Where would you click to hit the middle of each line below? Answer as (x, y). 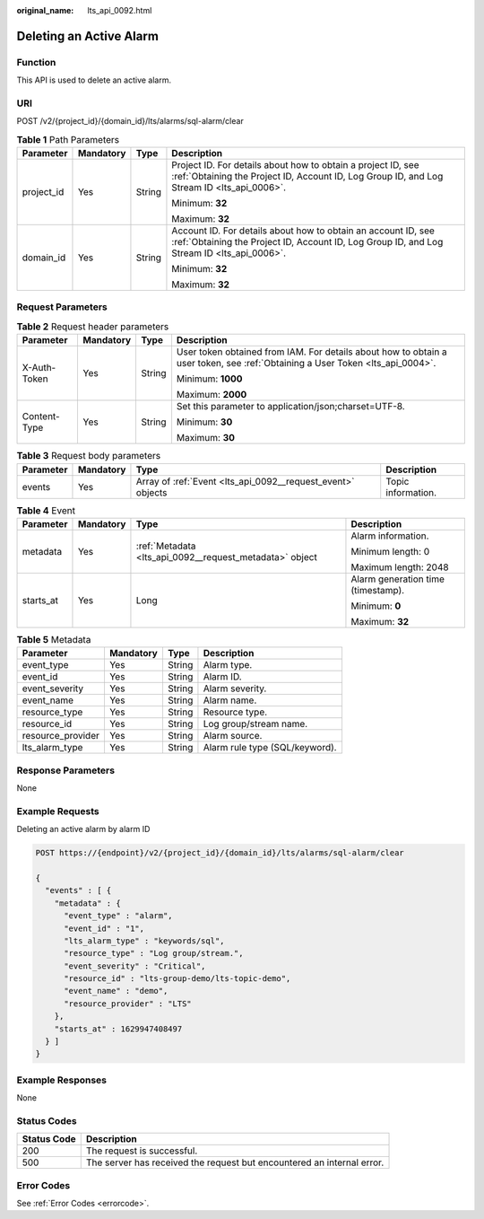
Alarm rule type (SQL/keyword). (270, 748)
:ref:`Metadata (166, 546)
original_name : (45, 10)
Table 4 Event (46, 510)
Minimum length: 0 (390, 551)
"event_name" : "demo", (116, 991)
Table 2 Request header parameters (93, 326)
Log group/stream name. (255, 724)
